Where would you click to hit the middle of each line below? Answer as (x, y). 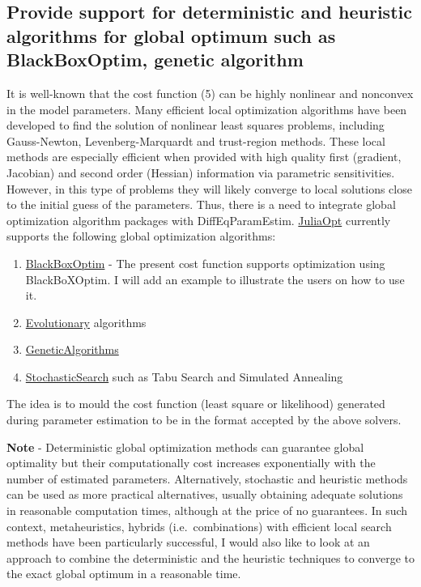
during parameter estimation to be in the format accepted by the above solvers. (204, 420)
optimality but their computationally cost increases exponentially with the (191, 463)
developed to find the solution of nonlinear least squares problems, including (196, 125)
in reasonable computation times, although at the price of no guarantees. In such (207, 510)
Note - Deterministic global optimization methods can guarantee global (185, 447)
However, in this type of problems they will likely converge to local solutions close (209, 188)
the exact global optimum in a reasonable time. (124, 574)
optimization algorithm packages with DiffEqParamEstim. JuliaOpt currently (199, 220)
